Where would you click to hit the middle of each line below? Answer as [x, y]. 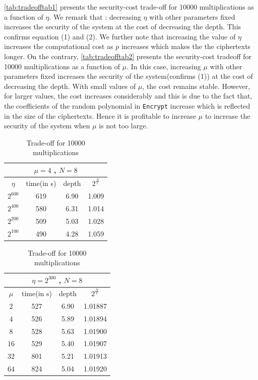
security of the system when [47, 126]
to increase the [228, 115]
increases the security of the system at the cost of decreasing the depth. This [123, 27]
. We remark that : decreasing [95, 16]
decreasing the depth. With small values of [70, 86]
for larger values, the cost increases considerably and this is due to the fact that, [128, 96]
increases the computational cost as [59, 46]
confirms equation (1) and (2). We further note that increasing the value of [120, 36]
